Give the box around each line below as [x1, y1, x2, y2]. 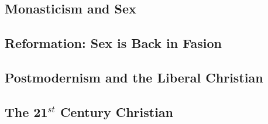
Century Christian [60, 102, 174, 120]
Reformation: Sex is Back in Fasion [5, 34, 222, 52]
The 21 [5, 102, 48, 120]
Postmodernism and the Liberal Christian [5, 68, 263, 86]
